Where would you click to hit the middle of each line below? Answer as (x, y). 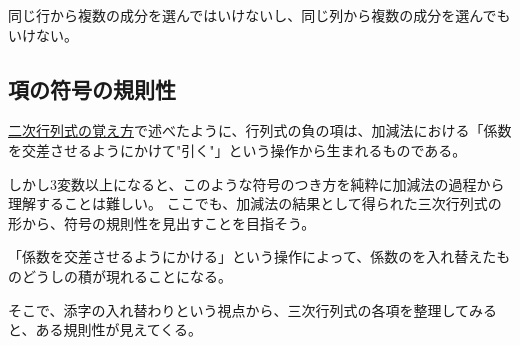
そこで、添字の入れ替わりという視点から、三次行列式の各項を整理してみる (253, 309)
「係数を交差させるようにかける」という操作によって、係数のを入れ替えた (252, 256)
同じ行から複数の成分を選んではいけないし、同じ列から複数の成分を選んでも (259, 15)
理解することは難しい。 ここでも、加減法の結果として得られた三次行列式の (255, 203)
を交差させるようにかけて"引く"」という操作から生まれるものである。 (237, 149)
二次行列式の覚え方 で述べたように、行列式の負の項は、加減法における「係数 (260, 130)
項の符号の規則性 (92, 88)
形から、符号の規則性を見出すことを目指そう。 (162, 222)
